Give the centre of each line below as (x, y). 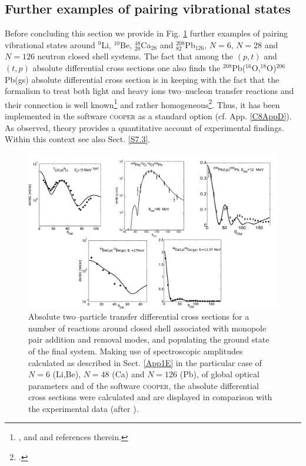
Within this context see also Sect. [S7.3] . (78, 139)
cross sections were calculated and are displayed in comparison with (150, 397)
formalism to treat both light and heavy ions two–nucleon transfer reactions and (149, 91)
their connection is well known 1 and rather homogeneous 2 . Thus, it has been (142, 103)
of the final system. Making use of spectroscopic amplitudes (136, 351)
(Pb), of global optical (219, 374)
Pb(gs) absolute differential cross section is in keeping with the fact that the (142, 79)
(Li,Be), (67, 374)
